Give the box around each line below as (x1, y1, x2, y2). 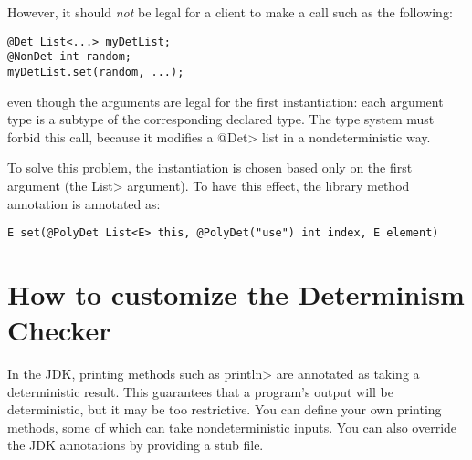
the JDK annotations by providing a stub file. (7, 435, 264, 455)
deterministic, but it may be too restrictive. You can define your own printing (7, 400, 442, 419)
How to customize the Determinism (7, 275, 465, 312)
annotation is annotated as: (7, 193, 161, 213)
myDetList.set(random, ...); (7, 65, 184, 78)
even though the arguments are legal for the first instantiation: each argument (7, 91, 444, 110)
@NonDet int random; (7, 50, 132, 64)
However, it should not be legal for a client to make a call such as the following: (7, 3, 453, 21)
